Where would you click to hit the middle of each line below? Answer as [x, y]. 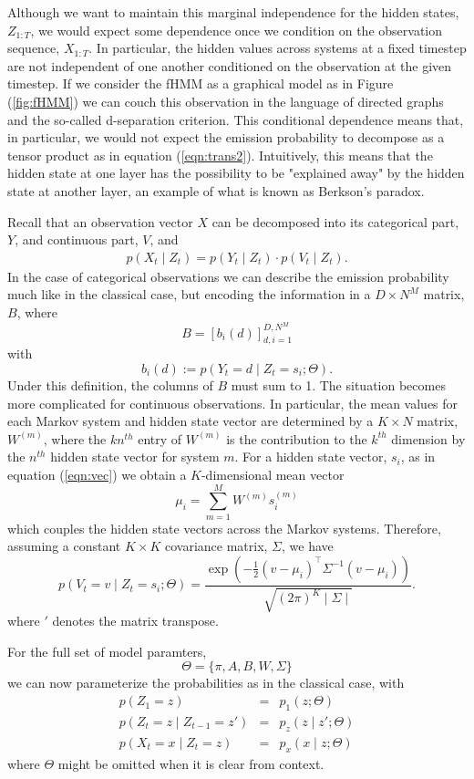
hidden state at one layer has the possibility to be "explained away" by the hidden [236, 173]
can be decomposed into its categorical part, [335, 221]
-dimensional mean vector [273, 474]
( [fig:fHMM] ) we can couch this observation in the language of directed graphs [226, 101]
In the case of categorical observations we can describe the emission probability [228, 276]
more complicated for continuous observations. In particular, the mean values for [233, 403]
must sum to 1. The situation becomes [338, 384]
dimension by [428, 438]
